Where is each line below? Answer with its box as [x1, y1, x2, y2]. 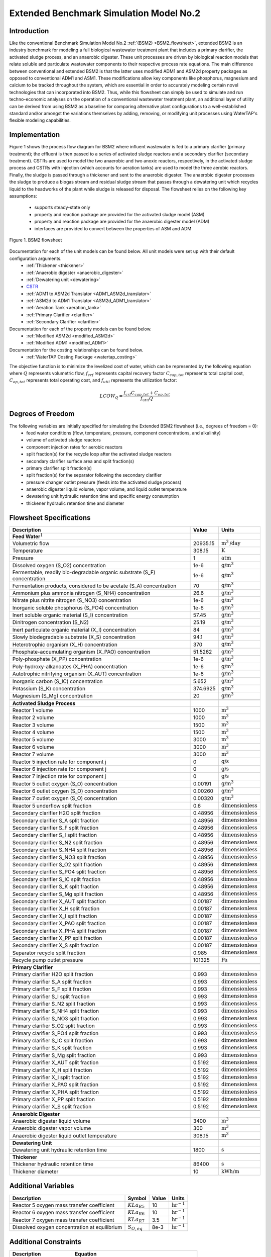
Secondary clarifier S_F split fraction [12, 825, 99, 832]
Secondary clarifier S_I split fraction [12, 832, 97, 839]
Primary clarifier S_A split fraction [12, 978, 92, 985]
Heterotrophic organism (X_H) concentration [12, 641, 117, 648]
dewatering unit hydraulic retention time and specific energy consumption [26, 493, 179, 499]
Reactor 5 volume [12, 736, 54, 743]
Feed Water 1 [12, 532, 43, 540]
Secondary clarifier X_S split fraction [12, 942, 99, 949]
